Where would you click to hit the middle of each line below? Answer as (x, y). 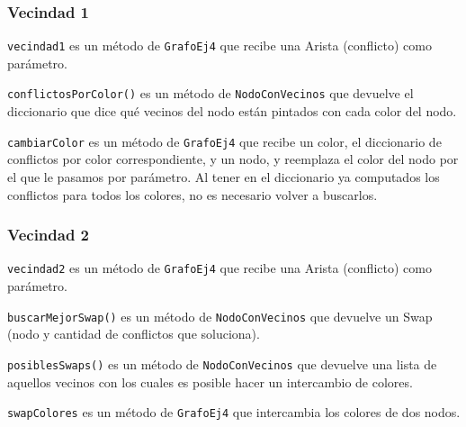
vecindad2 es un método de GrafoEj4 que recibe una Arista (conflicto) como (220, 268)
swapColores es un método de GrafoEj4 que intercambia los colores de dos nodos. (234, 412)
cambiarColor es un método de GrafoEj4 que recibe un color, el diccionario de (224, 141)
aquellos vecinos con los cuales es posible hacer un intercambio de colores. (210, 382)
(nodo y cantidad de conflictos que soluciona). (134, 334)
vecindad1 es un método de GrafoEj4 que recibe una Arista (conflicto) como (220, 45)
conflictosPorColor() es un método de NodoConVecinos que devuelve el (211, 93)
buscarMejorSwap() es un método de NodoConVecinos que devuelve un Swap (220, 316)
